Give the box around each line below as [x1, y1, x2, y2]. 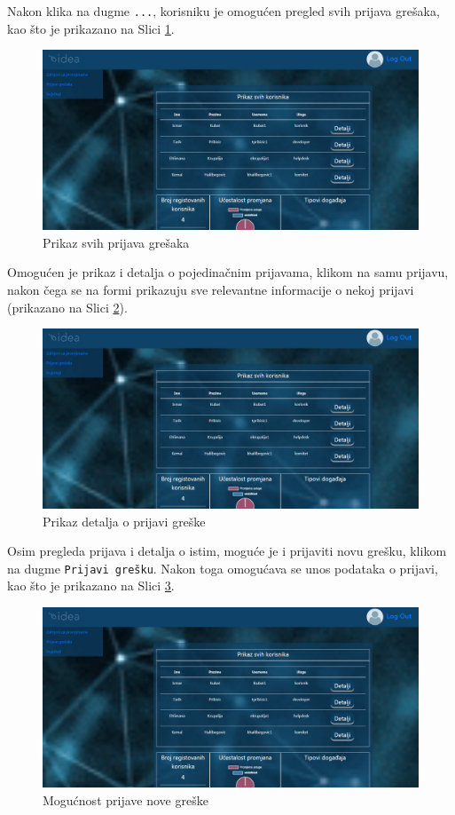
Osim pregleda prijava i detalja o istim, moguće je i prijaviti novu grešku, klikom [7, 542, 447, 560]
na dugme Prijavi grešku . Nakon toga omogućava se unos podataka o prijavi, [7, 558, 438, 577]
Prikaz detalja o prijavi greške [43, 511, 206, 530]
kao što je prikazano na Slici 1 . [7, 19, 175, 37]
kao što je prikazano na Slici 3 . [7, 576, 175, 595]
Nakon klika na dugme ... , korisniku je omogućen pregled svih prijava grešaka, [7, 2, 440, 20]
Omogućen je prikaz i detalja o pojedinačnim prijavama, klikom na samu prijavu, [7, 263, 449, 281]
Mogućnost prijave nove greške [43, 790, 208, 809]
